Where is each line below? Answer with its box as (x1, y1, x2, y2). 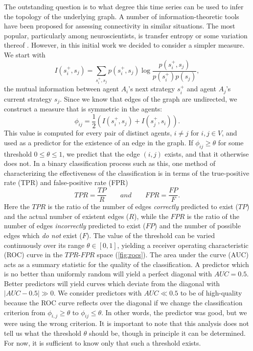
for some (218, 137, 244, 147)
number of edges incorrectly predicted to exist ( (4, 220, 146, 231)
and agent (186, 83, 216, 94)
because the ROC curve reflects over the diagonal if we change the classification (4, 297, 243, 308)
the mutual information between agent (4, 83, 119, 94)
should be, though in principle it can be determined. (89, 328, 246, 338)
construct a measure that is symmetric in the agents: (4, 104, 162, 114)
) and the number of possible (154, 220, 241, 231)
